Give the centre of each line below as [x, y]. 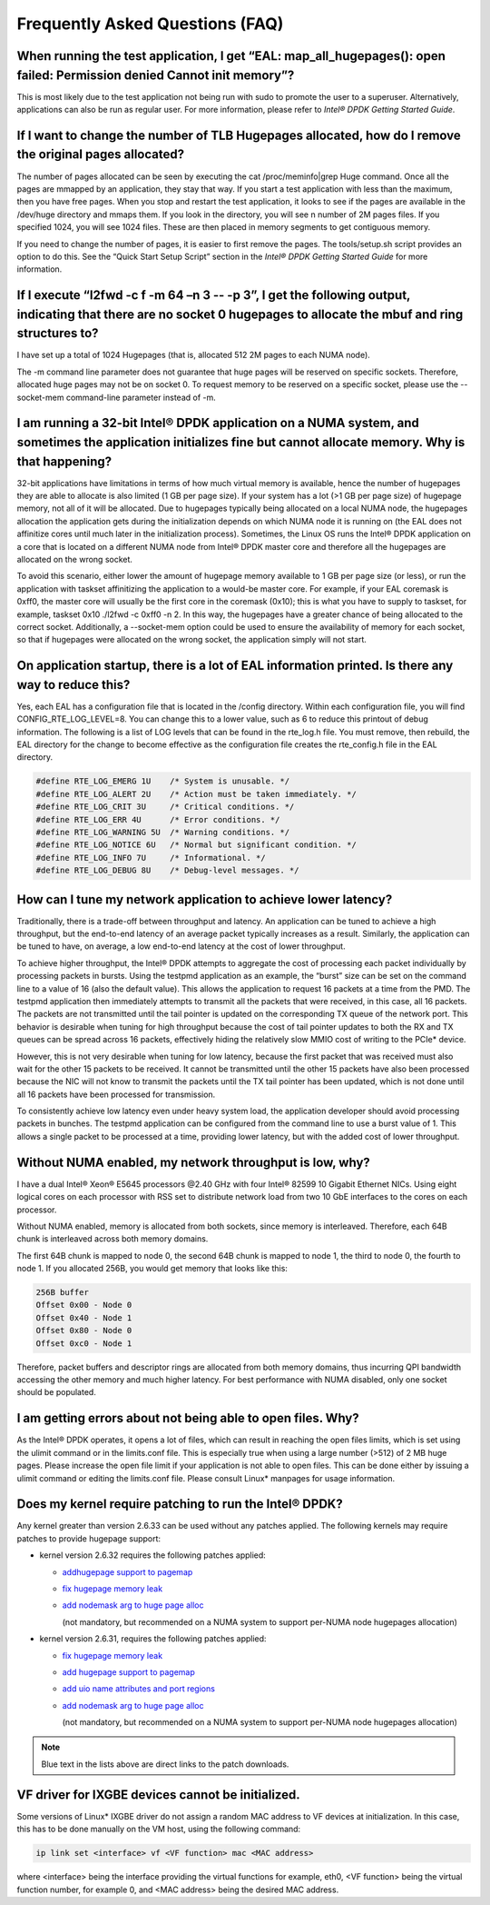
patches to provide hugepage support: [89, 1538]
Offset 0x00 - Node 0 [84, 1305]
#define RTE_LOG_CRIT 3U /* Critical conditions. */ [165, 807]
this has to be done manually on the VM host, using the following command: [159, 1829]
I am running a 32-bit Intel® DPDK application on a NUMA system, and [218, 423]
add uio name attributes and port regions [138, 1689]
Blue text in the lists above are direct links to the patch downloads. [165, 1764]
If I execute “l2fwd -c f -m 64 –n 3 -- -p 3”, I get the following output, [214, 295]
